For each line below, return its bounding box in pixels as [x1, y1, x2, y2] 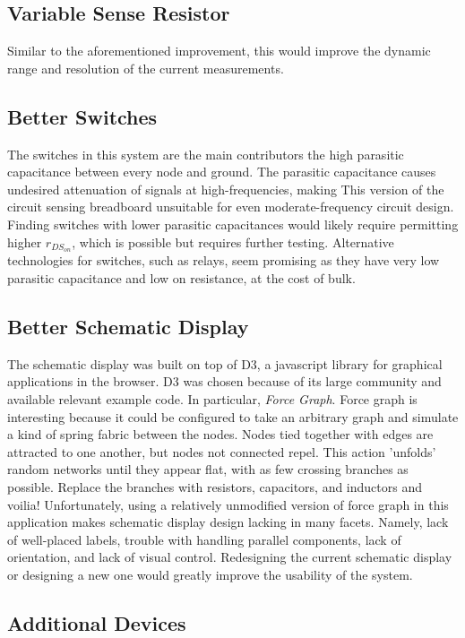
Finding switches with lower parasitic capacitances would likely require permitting [7, 214, 459, 233]
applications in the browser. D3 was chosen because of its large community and [7, 372, 442, 391]
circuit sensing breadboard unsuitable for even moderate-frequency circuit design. [7, 197, 454, 216]
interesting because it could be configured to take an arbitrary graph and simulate [7, 407, 459, 426]
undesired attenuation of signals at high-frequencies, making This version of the [7, 179, 444, 198]
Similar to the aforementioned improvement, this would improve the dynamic [7, 41, 431, 60]
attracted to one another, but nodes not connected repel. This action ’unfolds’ [7, 442, 436, 461]
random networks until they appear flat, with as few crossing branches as [7, 460, 409, 478]
